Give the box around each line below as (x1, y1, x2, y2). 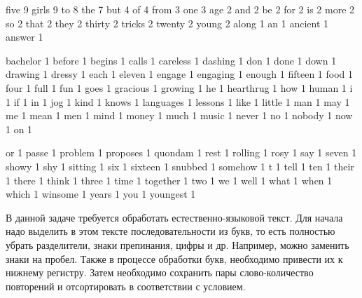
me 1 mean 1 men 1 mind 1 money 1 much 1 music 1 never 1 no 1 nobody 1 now (6, 108, 353, 123)
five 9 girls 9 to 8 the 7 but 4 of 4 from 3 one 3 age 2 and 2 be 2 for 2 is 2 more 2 (6, 2, 355, 16)
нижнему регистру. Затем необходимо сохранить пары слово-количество (6, 265, 314, 280)
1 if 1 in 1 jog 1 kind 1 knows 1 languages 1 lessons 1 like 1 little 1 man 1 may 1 (6, 94, 350, 109)
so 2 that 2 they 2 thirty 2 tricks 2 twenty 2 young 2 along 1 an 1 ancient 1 (6, 15, 329, 30)
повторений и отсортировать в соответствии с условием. (6, 278, 246, 293)
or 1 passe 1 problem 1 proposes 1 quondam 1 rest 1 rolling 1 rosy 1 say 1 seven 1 (6, 145, 357, 160)
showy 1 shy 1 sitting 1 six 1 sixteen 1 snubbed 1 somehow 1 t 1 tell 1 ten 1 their (6, 158, 354, 173)
